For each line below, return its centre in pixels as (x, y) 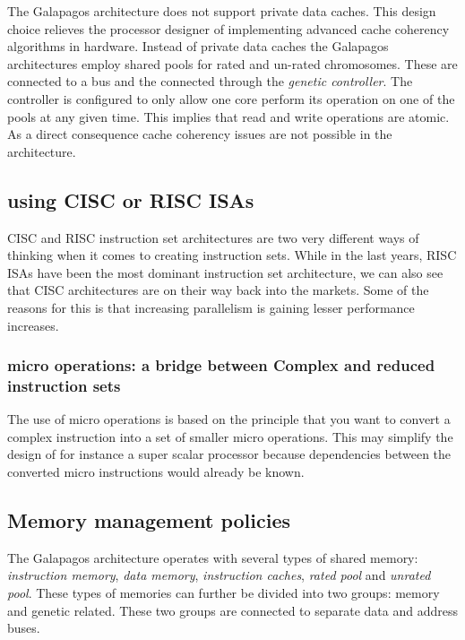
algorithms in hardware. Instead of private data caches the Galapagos (198, 46)
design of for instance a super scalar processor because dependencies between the (229, 454)
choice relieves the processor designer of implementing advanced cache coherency (228, 28)
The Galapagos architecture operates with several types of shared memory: (213, 557)
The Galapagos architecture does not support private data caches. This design (222, 11)
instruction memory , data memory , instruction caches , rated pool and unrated (219, 575)
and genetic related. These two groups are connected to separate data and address (232, 610)
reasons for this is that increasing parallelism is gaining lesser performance (211, 307)
